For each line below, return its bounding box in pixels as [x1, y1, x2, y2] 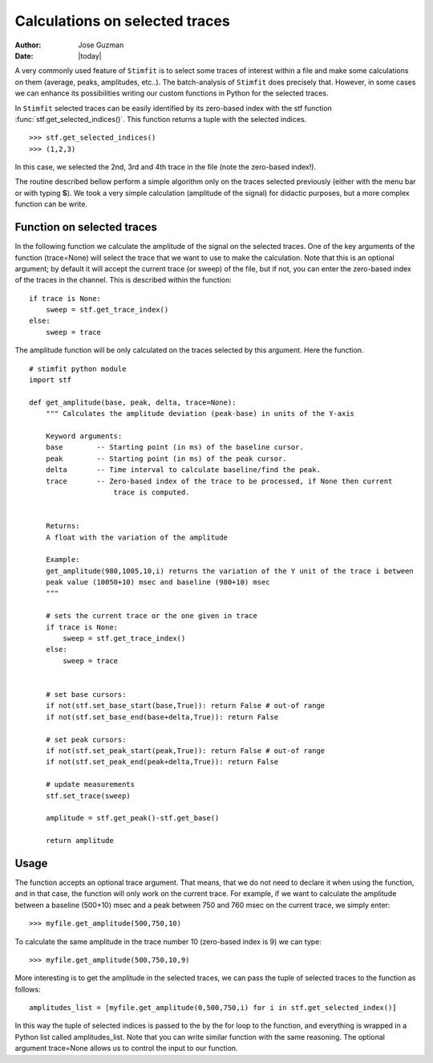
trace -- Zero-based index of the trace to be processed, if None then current [45, 476, 393, 486]
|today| [78, 51, 102, 60]
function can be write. [14, 199, 88, 209]
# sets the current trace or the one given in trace [45, 611, 258, 621]
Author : [14, 40, 42, 50]
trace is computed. [113, 487, 190, 497]
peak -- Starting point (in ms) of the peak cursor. [45, 454, 288, 463]
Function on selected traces [14, 221, 158, 234]
